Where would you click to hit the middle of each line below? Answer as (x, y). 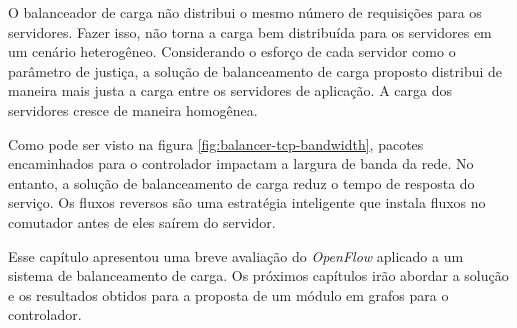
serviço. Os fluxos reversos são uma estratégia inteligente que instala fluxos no (247, 202)
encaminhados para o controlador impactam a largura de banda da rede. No (241, 163)
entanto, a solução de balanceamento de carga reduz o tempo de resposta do (241, 182)
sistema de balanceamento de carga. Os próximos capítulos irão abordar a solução (258, 275)
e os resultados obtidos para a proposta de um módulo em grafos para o (228, 294)
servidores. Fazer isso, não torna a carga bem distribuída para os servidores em (250, 31)
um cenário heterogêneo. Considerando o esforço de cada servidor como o (232, 51)
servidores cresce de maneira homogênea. (133, 109)
